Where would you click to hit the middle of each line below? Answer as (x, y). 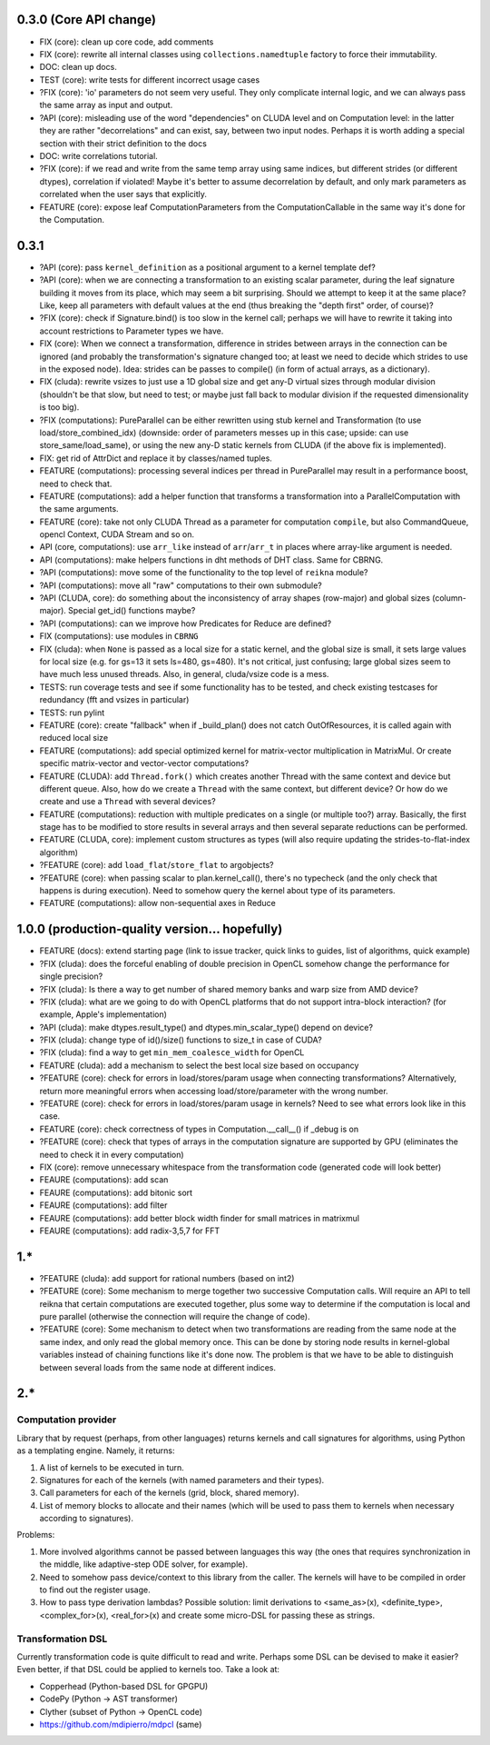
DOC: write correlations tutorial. (98, 156)
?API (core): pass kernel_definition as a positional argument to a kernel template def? (207, 267)
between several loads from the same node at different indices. (158, 1367)
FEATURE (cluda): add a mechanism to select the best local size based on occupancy (199, 1065)
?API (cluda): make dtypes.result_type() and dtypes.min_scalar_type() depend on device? (206, 1027)
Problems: (36, 1535)
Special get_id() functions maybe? (132, 611)
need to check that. (76, 484)
